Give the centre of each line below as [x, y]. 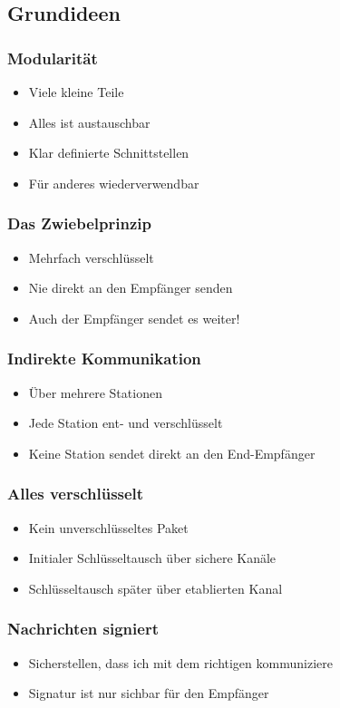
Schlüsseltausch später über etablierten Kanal [155, 588]
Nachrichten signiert [83, 629]
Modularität [53, 58]
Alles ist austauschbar [89, 122]
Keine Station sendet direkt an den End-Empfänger [172, 453]
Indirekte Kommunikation [104, 359]
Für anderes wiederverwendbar [114, 183]
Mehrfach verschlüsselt [91, 257]
